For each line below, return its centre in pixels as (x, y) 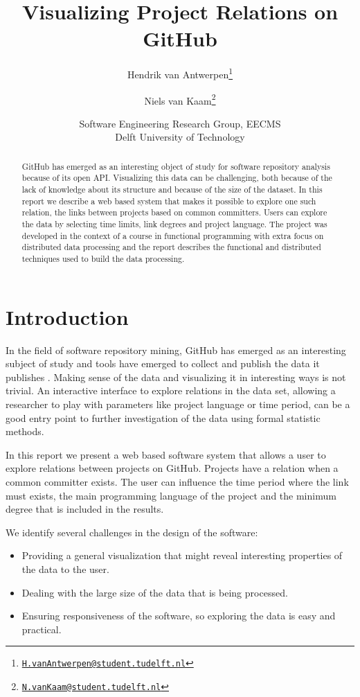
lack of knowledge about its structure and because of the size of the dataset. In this (172, 189)
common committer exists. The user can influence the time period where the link (177, 481)
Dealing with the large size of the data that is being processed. (155, 592)
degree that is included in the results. (85, 509)
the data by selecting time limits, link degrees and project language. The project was (174, 224)
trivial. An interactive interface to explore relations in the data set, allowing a (171, 390)
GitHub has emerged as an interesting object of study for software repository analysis (176, 166)
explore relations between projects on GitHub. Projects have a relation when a (172, 468)
